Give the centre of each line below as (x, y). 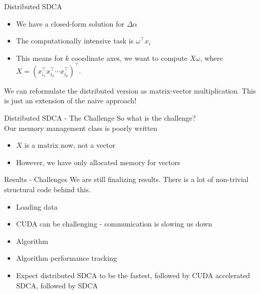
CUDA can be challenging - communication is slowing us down (114, 224)
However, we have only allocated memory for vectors (98, 162)
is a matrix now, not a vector (70, 145)
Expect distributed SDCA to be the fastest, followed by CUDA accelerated (133, 275)
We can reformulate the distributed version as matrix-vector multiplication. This (130, 90)
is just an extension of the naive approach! (70, 100)
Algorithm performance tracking (67, 258)
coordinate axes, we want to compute (129, 58)
